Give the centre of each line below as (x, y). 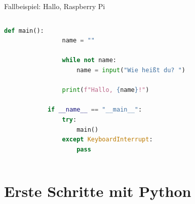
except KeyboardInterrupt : (107, 140)
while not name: (89, 60)
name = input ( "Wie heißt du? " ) (131, 70)
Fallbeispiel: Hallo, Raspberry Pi (55, 6)
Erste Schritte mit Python (98, 191)
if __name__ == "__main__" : (95, 110)
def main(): (24, 31)
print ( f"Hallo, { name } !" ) (106, 90)
